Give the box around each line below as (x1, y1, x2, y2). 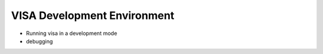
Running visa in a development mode (26, 30, 118, 37)
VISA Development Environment (11, 9, 175, 22)
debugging (26, 37, 53, 45)
